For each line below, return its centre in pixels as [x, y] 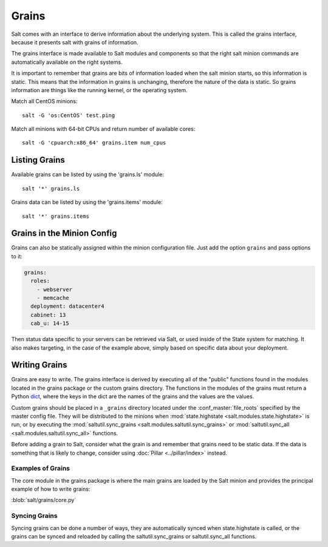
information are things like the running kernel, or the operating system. [99, 90]
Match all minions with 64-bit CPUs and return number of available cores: [103, 129]
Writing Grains [39, 365]
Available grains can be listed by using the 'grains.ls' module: [87, 175]
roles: [40, 281]
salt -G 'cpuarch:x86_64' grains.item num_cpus [94, 143]
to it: [17, 256]
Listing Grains [38, 160]
